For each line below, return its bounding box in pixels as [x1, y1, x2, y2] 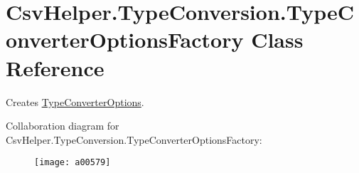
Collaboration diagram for [6, 118, 119, 133]
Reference [6, 53, 105, 82]
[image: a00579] [34, 157, 111, 168]
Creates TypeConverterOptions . [6, 94, 144, 109]
